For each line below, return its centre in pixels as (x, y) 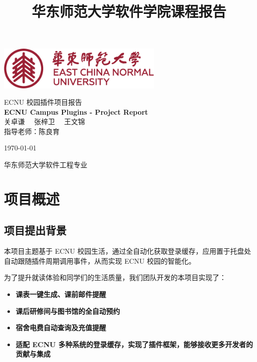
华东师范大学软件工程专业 (46, 165)
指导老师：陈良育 (32, 131)
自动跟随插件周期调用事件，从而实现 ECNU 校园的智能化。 (100, 260)
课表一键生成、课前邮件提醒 (61, 294)
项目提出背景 (35, 230)
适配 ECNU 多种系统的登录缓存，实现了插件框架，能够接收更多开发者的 (134, 344)
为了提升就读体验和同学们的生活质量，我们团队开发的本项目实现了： (115, 277)
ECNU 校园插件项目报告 (43, 102)
